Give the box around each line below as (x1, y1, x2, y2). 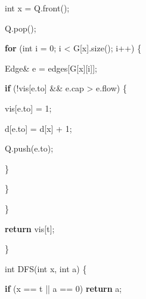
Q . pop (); (5, 21, 36, 34)
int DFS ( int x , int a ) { (5, 262, 87, 275)
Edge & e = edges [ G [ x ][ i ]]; (5, 61, 97, 74)
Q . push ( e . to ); (5, 142, 54, 155)
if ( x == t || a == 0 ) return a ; (5, 282, 122, 295)
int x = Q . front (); (5, 2, 70, 14)
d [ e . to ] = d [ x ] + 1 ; (5, 122, 72, 134)
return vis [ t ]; (5, 222, 55, 235)
